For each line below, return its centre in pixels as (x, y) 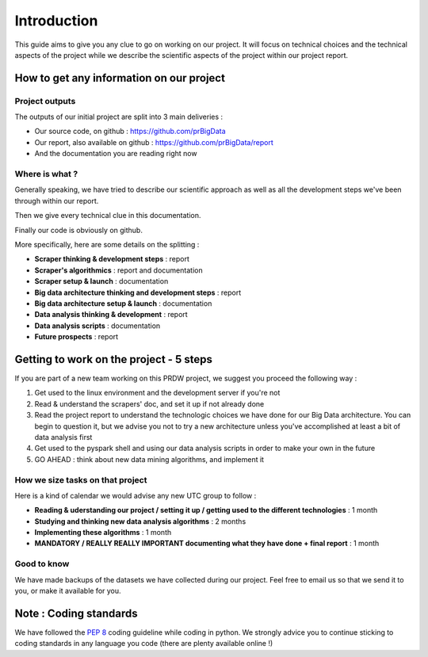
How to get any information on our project (120, 78)
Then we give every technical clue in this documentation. (108, 216)
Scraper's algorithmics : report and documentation (118, 270)
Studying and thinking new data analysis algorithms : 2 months (140, 521)
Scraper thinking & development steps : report (112, 259)
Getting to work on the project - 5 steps (114, 359)
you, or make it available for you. (68, 590)
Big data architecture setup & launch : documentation (123, 303)
